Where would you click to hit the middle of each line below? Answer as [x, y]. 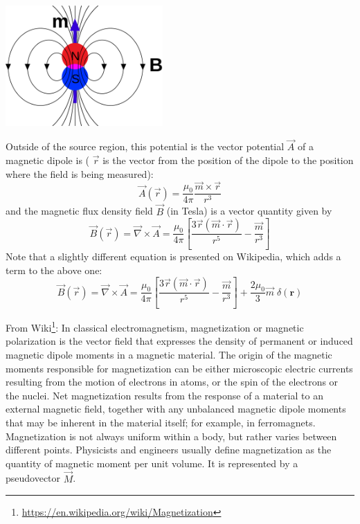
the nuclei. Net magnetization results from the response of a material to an [164, 395]
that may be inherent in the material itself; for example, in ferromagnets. [161, 423]
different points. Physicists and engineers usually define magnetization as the [169, 450]
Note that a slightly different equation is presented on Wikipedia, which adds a [173, 256]
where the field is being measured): [80, 173]
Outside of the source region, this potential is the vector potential [145, 146]
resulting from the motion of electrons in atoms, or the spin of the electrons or [172, 382]
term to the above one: [54, 270]
